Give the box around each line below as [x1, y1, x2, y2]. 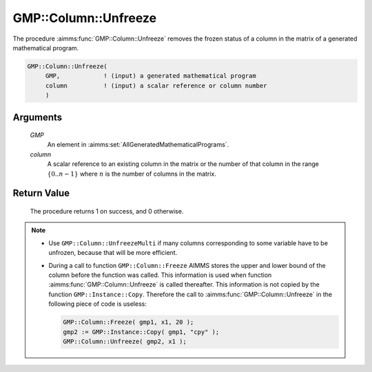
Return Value [12, 187, 70, 199]
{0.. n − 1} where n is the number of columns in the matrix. [47, 169, 217, 178]
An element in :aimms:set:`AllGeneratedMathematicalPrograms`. [47, 141, 229, 149]
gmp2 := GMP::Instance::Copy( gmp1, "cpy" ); [63, 328, 220, 335]
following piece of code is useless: [48, 300, 147, 308]
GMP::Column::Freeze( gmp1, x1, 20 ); [63, 318, 194, 327]
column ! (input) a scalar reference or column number [45, 81, 267, 90]
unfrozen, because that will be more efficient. [48, 249, 178, 257]
